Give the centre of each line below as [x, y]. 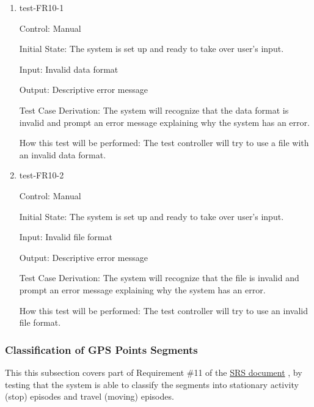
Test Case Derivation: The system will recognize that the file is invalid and [159, 278]
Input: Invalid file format [66, 237]
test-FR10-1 [42, 7]
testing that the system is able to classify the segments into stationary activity [152, 384]
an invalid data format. [63, 154]
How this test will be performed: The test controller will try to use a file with [164, 143]
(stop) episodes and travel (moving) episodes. [89, 396]
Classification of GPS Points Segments [101, 349]
